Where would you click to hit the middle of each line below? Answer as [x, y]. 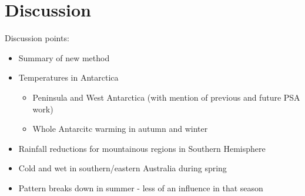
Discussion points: [37, 38]
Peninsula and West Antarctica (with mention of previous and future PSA [166, 97]
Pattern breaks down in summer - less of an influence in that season [141, 187]
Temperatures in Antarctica [68, 77]
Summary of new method [64, 57]
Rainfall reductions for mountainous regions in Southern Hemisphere [142, 148]
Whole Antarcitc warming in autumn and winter [120, 129]
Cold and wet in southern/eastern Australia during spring [123, 168]
